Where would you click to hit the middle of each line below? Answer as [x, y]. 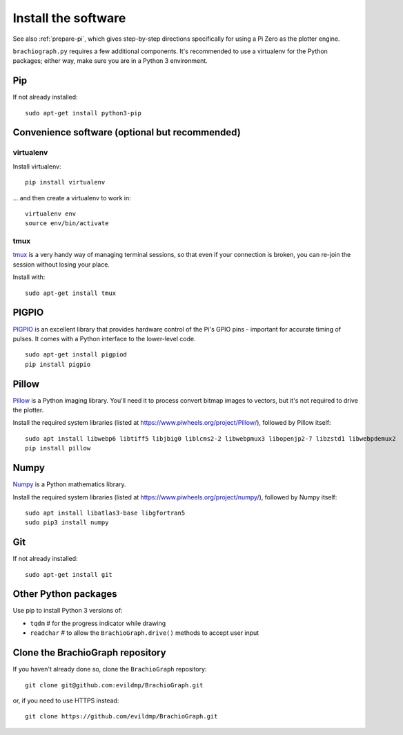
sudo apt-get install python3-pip [83, 113]
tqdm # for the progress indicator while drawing [98, 623]
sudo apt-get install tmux [71, 293]
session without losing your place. [61, 264]
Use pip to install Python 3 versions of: [68, 611]
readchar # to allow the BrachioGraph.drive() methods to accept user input [145, 633]
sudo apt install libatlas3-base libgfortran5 [105, 513]
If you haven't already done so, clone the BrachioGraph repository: [110, 669]
